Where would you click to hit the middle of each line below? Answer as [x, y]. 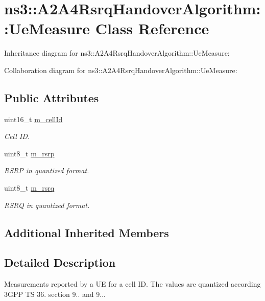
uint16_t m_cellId [33, 119]
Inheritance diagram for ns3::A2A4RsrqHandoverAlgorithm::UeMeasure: [117, 53]
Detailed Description [60, 262]
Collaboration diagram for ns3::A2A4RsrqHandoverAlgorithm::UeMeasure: [121, 70]
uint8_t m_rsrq [29, 188]
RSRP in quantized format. [47, 170]
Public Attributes [52, 97]
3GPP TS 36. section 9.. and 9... [55, 294]
